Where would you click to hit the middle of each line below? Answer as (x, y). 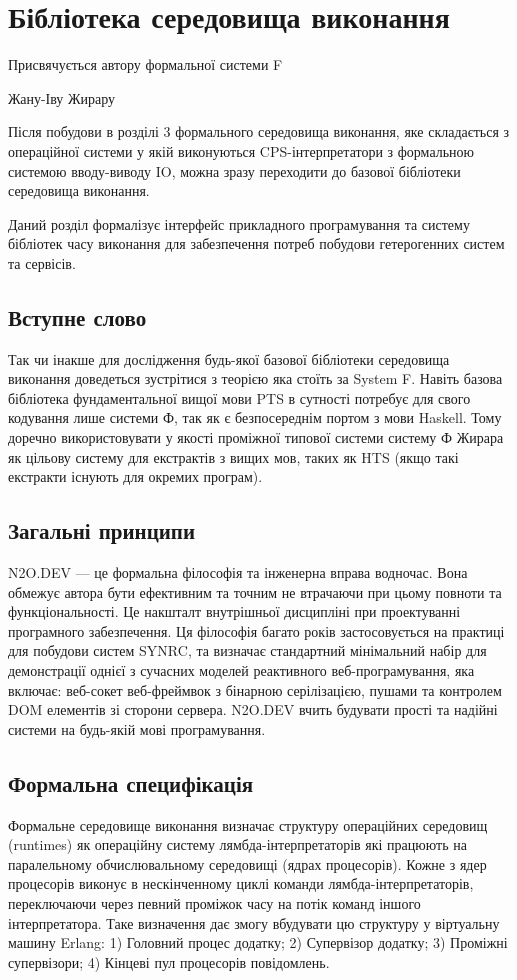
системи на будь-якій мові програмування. (137, 728)
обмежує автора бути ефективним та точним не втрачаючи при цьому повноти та (255, 591)
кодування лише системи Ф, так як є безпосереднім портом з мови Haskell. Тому (255, 417)
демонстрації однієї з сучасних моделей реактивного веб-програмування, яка (241, 670)
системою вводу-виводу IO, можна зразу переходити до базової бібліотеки (234, 170)
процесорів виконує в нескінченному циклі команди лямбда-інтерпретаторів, (241, 883)
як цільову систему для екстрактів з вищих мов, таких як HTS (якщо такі (233, 456)
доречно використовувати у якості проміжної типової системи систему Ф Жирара (256, 437)
